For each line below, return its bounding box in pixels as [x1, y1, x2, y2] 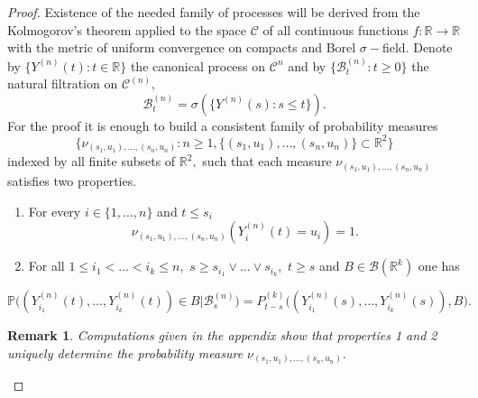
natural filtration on [7, 74, 118, 93]
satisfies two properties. [7, 171, 137, 190]
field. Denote [381, 38, 453, 57]
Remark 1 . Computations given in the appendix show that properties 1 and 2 [7, 326, 437, 345]
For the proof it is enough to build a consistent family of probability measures [7, 116, 438, 134]
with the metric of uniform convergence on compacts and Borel [7, 38, 356, 57]
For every [28, 201, 81, 220]
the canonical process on [130, 56, 266, 75]
